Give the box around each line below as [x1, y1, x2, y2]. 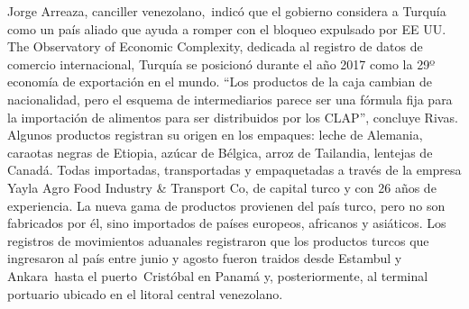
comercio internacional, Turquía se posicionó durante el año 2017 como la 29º [7, 54, 435, 73]
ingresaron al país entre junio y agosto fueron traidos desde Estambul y [7, 249, 402, 268]
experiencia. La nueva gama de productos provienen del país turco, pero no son [7, 195, 446, 214]
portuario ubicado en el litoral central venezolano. [7, 284, 283, 303]
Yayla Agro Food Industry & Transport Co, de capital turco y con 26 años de [7, 177, 437, 196]
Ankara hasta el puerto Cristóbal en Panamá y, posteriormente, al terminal [7, 266, 428, 285]
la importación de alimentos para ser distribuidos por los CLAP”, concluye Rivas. [7, 107, 458, 126]
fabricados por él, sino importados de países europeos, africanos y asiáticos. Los [7, 214, 446, 232]
